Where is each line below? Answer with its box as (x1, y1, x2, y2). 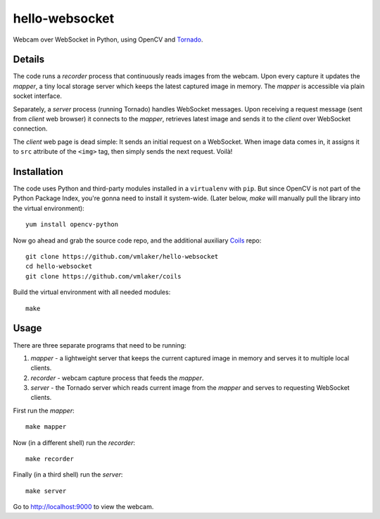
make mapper (25, 423, 67, 431)
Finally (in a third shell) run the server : (13, 470, 123, 479)
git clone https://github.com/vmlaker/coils (25, 272, 182, 280)
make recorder (25, 455, 74, 463)
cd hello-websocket (25, 262, 93, 271)
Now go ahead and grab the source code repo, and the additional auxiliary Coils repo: (13, 236, 262, 245)
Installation (13, 166, 63, 178)
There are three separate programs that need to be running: (13, 341, 186, 349)
